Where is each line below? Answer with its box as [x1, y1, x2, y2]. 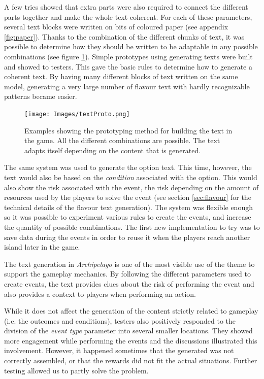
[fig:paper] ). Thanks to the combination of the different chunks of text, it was [4, 31, 245, 42]
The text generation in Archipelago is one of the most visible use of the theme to [4, 258, 255, 269]
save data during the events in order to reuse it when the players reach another [4, 231, 250, 242]
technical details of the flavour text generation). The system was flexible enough [4, 201, 253, 212]
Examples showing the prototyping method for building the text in [24, 125, 233, 135]
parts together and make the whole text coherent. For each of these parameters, [4, 11, 252, 22]
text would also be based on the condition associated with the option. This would [4, 171, 257, 182]
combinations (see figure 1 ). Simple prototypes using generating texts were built [4, 51, 253, 61]
